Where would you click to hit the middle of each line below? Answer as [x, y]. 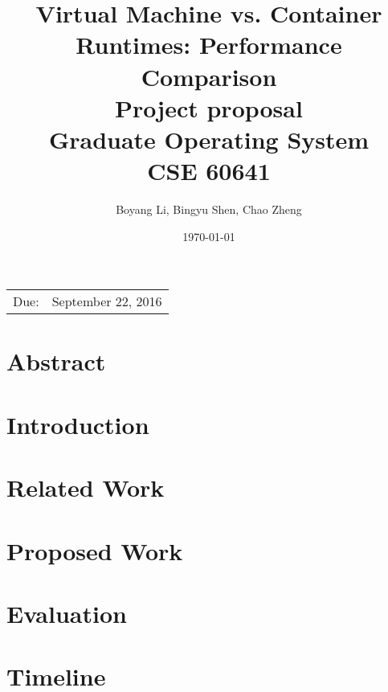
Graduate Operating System [209, 139]
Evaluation [67, 613]
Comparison [209, 76]
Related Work [86, 487]
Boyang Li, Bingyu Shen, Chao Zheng [209, 209]
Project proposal [209, 107]
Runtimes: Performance [209, 45]
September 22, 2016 [107, 301]
